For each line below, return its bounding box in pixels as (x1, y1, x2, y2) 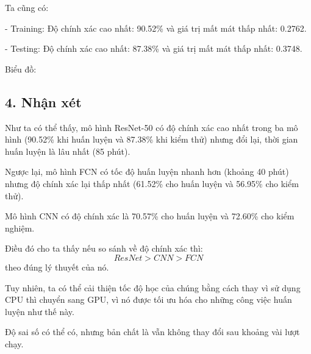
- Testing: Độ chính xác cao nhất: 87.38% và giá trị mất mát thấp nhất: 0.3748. (5, 42, 302, 55)
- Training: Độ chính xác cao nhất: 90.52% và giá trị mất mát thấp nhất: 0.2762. (5, 21, 307, 34)
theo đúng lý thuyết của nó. (5, 260, 109, 273)
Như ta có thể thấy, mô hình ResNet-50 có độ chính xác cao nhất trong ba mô (5, 121, 298, 133)
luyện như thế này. (5, 305, 74, 317)
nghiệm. (5, 221, 35, 234)
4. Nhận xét (5, 92, 82, 111)
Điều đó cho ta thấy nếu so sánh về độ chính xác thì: (5, 242, 203, 255)
